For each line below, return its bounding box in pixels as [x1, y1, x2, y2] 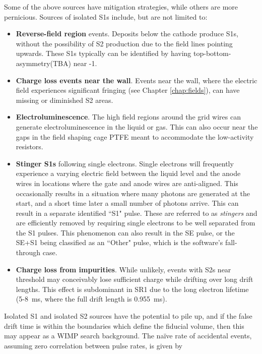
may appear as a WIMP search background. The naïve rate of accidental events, [4, 330, 252, 341]
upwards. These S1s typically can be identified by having [16, 48, 191, 58]
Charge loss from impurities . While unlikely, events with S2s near [16, 264, 231, 274]
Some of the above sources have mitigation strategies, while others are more [4, 2, 238, 12]
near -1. [73, 57, 97, 68]
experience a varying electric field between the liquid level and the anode [16, 168, 241, 179]
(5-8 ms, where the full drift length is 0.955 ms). [16, 293, 167, 304]
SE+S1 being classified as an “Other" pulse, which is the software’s [16, 237, 223, 248]
